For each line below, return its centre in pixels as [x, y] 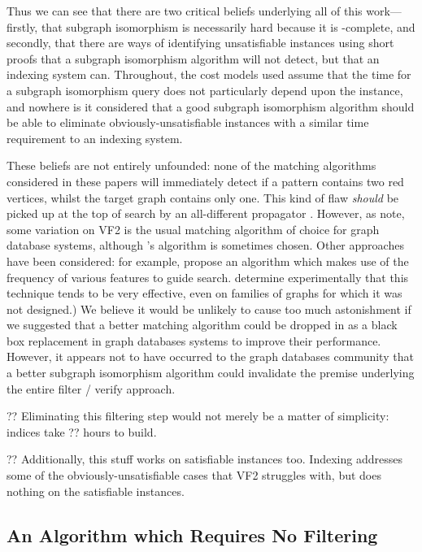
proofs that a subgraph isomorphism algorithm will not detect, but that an [193, 58]
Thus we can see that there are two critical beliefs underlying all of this [185, 11]
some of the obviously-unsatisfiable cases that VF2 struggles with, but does [194, 475]
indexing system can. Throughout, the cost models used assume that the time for [209, 74]
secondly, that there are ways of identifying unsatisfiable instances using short [200, 43]
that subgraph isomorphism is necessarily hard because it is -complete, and [228, 26]
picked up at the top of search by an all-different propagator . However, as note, [206, 213]
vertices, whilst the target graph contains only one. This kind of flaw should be [203, 197]
